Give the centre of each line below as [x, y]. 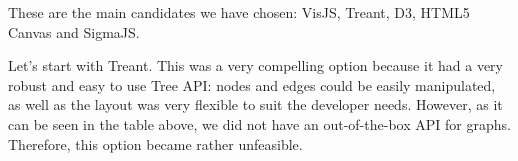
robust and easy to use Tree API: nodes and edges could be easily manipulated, [252, 84]
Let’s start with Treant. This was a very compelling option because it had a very [255, 65]
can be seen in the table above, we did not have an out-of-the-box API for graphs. [259, 123]
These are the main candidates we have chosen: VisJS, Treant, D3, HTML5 [239, 12]
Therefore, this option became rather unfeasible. [155, 143]
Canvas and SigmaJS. [74, 31]
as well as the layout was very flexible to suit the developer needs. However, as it [255, 104]
